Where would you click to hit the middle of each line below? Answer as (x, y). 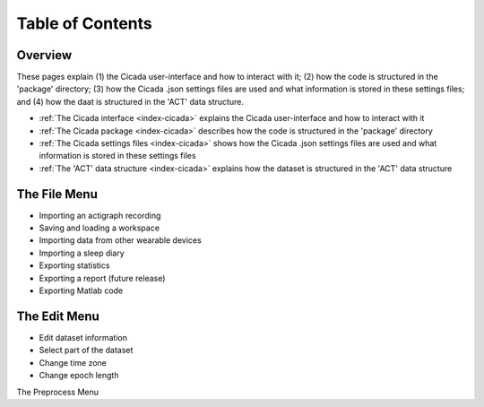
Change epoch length (79, 376)
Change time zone (73, 362)
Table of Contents (84, 23)
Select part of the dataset (86, 351)
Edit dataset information (83, 337)
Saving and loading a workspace (99, 228)
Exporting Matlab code (81, 290)
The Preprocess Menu (57, 392)
